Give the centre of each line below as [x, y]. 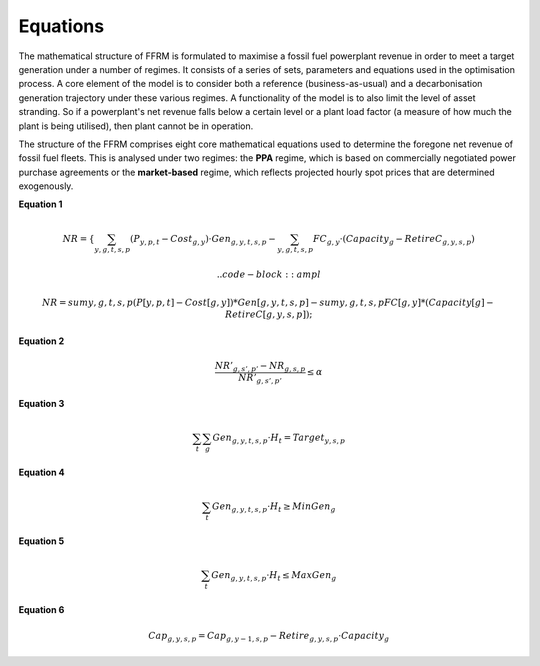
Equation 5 [41, 541]
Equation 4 [41, 472]
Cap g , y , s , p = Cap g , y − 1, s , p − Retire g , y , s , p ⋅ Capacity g [269, 637]
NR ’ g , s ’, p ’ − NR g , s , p [260, 367]
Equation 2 [41, 341]
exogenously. [46, 186]
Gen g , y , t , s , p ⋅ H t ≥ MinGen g [273, 508]
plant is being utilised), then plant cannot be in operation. [136, 126]
